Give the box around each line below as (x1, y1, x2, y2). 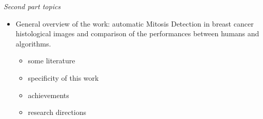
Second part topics (4, 1, 61, 11)
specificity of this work (28, 72, 99, 83)
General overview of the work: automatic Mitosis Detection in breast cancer (15, 18, 254, 29)
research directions (28, 107, 87, 117)
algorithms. (15, 38, 51, 49)
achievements (28, 89, 69, 100)
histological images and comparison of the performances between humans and (15, 28, 259, 39)
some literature (28, 55, 75, 66)
